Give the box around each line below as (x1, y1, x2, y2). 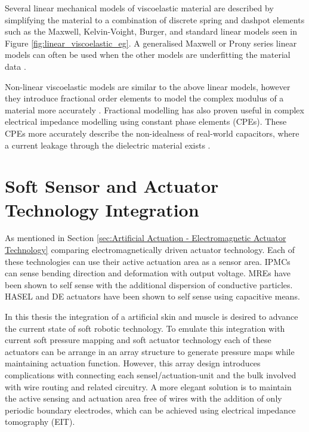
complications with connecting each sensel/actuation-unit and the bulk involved (5, 368, 296, 381)
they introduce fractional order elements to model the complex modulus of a (5, 92, 284, 104)
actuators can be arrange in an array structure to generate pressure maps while (5, 345, 295, 357)
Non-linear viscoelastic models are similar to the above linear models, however (5, 80, 291, 92)
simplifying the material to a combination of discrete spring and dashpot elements (5, 13, 305, 26)
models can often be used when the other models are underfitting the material (5, 48, 291, 61)
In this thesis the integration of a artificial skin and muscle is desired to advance (5, 310, 298, 322)
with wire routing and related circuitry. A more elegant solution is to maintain (5, 380, 292, 393)
